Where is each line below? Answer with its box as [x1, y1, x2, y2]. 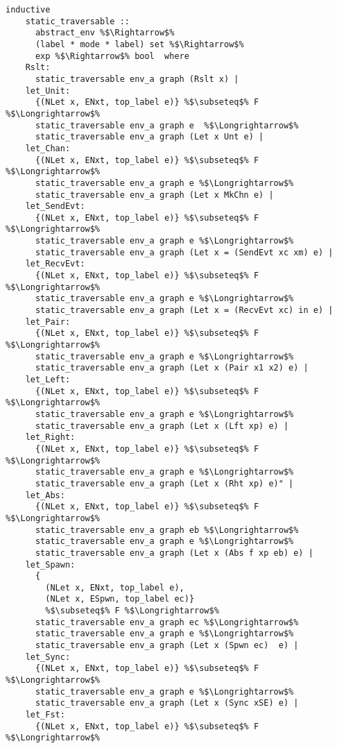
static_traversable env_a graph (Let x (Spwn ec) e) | [35, 640, 299, 651]
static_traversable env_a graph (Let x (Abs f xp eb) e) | [35, 547, 313, 558]
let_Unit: [25, 85, 71, 96]
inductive [6, 5, 51, 15]
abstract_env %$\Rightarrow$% [35, 28, 175, 38]
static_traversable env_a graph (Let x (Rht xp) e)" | [35, 478, 294, 488]
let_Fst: [25, 710, 65, 720]
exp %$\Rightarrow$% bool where [35, 51, 189, 61]
